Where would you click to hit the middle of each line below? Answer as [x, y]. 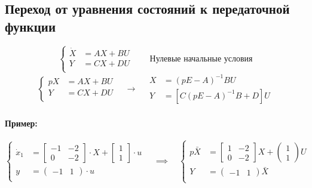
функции [30, 26]
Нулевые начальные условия [201, 59]
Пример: [21, 123]
